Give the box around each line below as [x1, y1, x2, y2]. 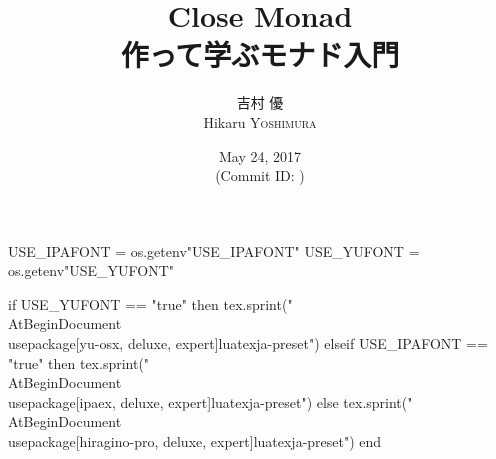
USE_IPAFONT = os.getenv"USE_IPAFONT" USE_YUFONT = [8, 240, 420, 261]
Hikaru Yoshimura [203, 111, 317, 132]
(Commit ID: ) [215, 165, 305, 186]
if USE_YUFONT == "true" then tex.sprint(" [8, 293, 293, 314]
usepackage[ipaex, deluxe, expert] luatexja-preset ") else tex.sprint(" [8, 391, 413, 412]
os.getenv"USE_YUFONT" [8, 260, 175, 281]
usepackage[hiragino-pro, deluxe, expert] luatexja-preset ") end [8, 431, 382, 452]
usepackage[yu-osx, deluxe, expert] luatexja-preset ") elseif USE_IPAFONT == [8, 333, 488, 354]
